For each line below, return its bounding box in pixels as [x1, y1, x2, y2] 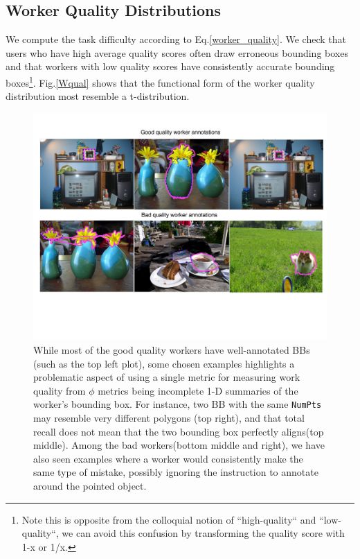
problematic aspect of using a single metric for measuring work [33, 370, 300, 384]
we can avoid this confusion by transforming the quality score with [62, 526, 345, 540]
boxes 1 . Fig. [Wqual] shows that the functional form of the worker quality [6, 73, 315, 89]
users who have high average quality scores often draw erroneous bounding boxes [6, 45, 348, 60]
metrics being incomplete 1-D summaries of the [98, 383, 298, 397]
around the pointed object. [33, 478, 147, 492]
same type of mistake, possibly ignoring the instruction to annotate [33, 465, 318, 479]
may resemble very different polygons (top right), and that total [33, 410, 305, 424]
